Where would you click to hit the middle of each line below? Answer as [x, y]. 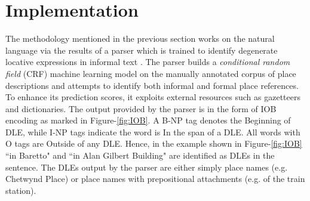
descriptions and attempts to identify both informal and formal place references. [152, 85]
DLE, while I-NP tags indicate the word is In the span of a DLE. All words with [153, 132]
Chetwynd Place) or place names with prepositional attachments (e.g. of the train [155, 179]
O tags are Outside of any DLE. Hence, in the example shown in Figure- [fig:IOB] [154, 143]
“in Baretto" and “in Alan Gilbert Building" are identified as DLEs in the [140, 155]
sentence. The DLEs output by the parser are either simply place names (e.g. [147, 167]
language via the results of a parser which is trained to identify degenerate [142, 50]
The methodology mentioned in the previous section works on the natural [140, 38]
